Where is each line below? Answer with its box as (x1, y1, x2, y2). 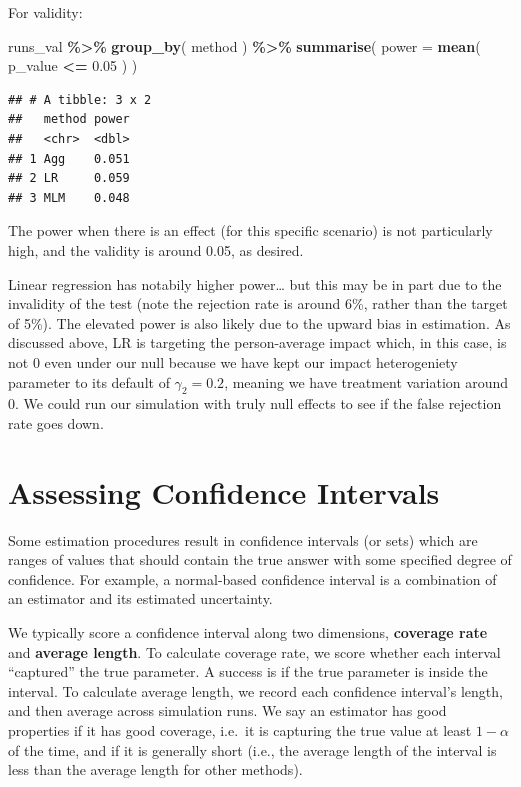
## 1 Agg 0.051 (8, 151, 130, 166)
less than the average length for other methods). (8, 759, 303, 780)
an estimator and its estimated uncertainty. (8, 588, 273, 609)
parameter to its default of (8, 371, 170, 392)
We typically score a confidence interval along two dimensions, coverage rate (8, 621, 488, 642)
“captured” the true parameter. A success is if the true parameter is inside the (8, 661, 488, 682)
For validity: (8, 2, 83, 22)
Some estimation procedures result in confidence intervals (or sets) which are (8, 529, 478, 550)
